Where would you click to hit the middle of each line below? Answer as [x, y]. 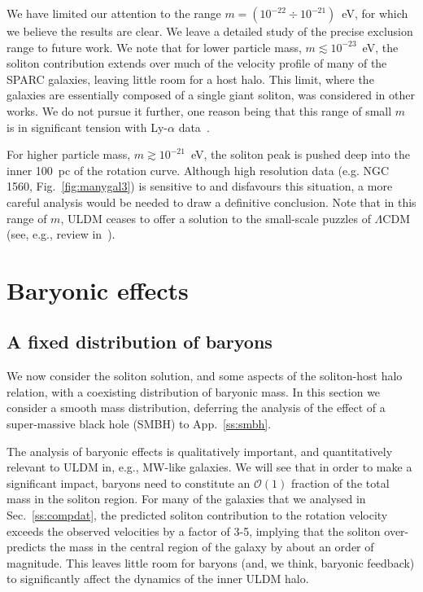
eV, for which [375, 13]
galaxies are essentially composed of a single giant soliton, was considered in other [211, 95]
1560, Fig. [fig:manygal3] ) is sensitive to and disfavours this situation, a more [200, 186]
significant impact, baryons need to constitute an [129, 482]
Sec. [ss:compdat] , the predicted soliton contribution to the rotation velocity [197, 515]
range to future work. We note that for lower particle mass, [154, 47]
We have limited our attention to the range [114, 13]
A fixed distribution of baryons [140, 342]
